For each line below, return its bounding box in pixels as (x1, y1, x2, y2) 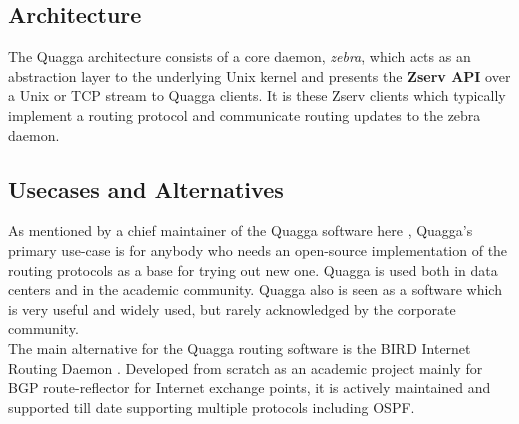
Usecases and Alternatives (8, 173, 284, 204)
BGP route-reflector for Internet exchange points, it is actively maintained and (8, 377, 491, 398)
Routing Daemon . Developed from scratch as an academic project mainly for (8, 357, 483, 378)
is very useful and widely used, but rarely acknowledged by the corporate (8, 298, 456, 319)
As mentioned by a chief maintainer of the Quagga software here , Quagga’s (8, 220, 473, 241)
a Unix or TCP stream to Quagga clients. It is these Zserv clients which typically (8, 85, 506, 106)
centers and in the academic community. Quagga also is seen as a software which (8, 279, 502, 300)
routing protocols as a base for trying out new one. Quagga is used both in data (8, 259, 498, 280)
